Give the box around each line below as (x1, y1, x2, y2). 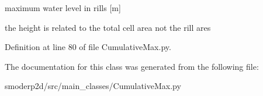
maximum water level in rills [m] (5, 2, 121, 13)
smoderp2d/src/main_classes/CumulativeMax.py (5, 80, 181, 92)
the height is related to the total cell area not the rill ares (5, 21, 211, 33)
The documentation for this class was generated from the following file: (5, 60, 259, 72)
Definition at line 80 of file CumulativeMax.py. (5, 41, 171, 53)
